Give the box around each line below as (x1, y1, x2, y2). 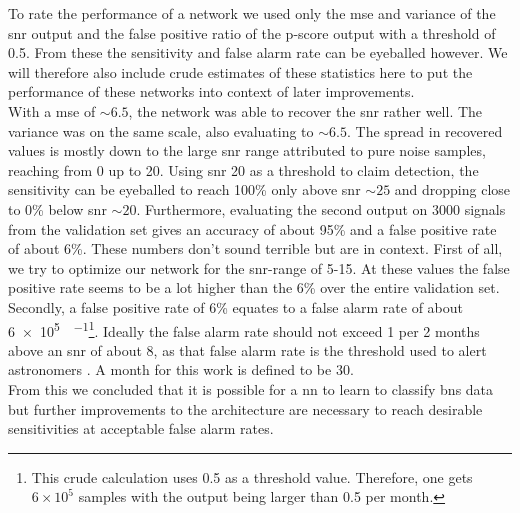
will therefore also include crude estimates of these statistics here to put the (8, 61, 473, 82)
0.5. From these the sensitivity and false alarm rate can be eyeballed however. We (8, 42, 508, 63)
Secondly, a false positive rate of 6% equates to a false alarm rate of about (8, 296, 464, 317)
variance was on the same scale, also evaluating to (8, 120, 314, 141)
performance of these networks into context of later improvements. (8, 81, 415, 102)
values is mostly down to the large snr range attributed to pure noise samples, (8, 140, 486, 161)
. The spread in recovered (346, 120, 503, 141)
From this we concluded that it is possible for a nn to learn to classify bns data (8, 378, 494, 399)
